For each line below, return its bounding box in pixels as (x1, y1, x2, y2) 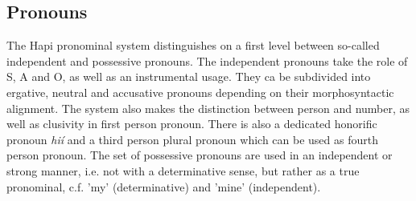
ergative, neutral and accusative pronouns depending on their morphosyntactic (6, 83, 394, 100)
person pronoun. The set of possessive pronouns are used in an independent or (6, 147, 393, 163)
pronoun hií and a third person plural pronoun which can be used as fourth (6, 131, 378, 147)
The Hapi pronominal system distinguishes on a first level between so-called (6, 37, 380, 54)
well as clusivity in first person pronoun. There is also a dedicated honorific (6, 115, 377, 132)
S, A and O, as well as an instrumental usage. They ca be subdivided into (6, 68, 371, 85)
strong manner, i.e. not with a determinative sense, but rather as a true (6, 162, 360, 179)
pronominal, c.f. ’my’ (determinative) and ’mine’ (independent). (6, 178, 321, 195)
